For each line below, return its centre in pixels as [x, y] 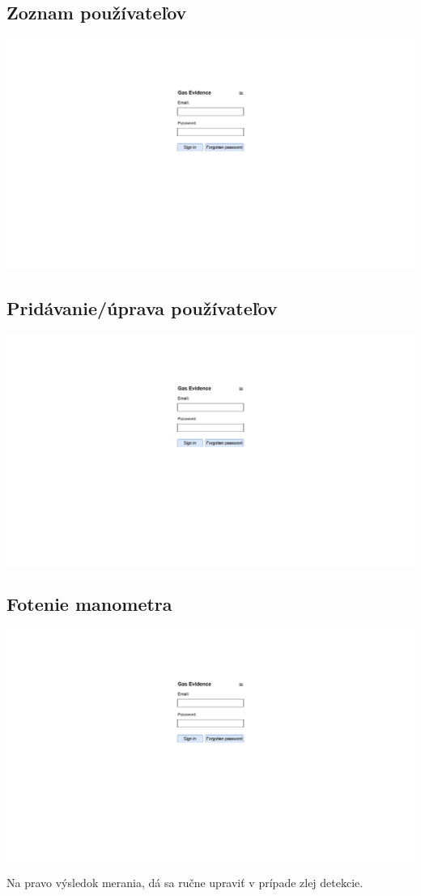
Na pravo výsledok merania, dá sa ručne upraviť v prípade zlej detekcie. [185, 883]
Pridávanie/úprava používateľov [142, 308]
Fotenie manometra [89, 603]
